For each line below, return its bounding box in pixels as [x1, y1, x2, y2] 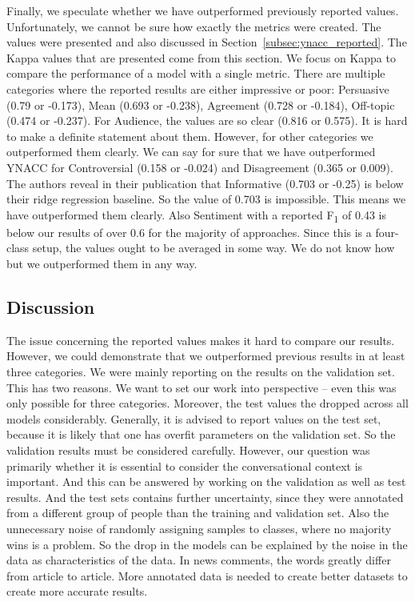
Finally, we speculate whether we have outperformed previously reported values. [6, 2, 399, 18]
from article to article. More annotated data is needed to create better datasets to [6, 567, 408, 584]
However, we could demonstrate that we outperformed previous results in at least [6, 347, 405, 364]
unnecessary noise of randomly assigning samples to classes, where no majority [6, 520, 392, 536]
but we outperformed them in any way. [6, 255, 198, 272]
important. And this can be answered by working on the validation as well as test [6, 473, 406, 490]
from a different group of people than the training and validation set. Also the [6, 504, 389, 521]
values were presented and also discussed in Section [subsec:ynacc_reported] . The [6, 34, 407, 50]
